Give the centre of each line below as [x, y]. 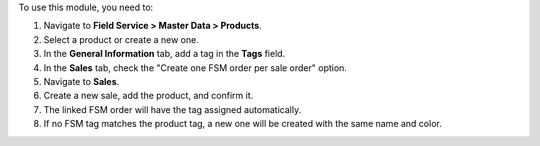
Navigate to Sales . [81, 81]
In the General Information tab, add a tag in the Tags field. [164, 54]
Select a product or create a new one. [121, 39]
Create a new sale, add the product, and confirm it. [148, 96]
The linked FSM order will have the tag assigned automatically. [172, 109]
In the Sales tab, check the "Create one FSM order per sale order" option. [195, 67]
